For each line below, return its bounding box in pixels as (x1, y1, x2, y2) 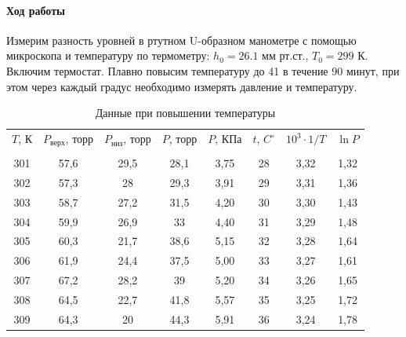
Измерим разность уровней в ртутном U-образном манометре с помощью (6, 31, 357, 48)
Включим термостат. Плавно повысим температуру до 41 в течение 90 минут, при (6, 62, 400, 79)
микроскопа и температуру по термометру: (6, 47, 210, 64)
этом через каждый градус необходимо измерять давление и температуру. (6, 78, 357, 94)
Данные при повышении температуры (95, 104, 276, 121)
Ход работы (6, 2, 65, 18)
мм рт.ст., (262, 47, 309, 64)
